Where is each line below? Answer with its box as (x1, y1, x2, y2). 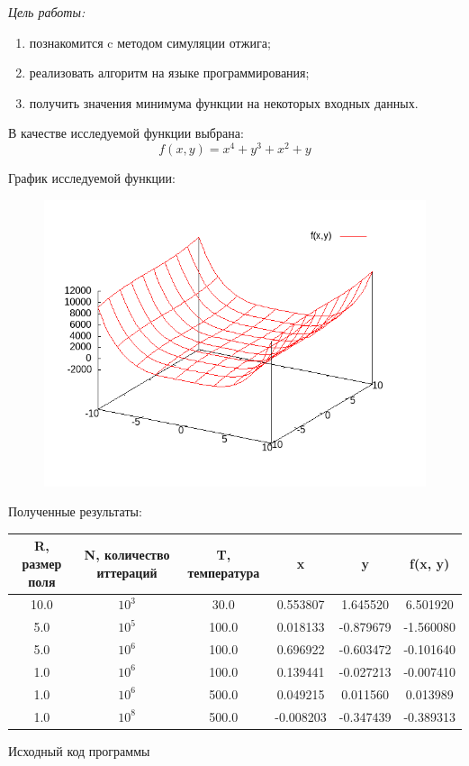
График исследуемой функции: (8, 169, 176, 187)
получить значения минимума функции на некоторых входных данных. (29, 93, 419, 112)
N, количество (84, 545, 170, 564)
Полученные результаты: (8, 502, 142, 521)
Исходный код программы (8, 741, 150, 760)
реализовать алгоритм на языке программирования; (29, 63, 310, 82)
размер (22, 553, 62, 572)
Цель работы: (8, 3, 86, 21)
